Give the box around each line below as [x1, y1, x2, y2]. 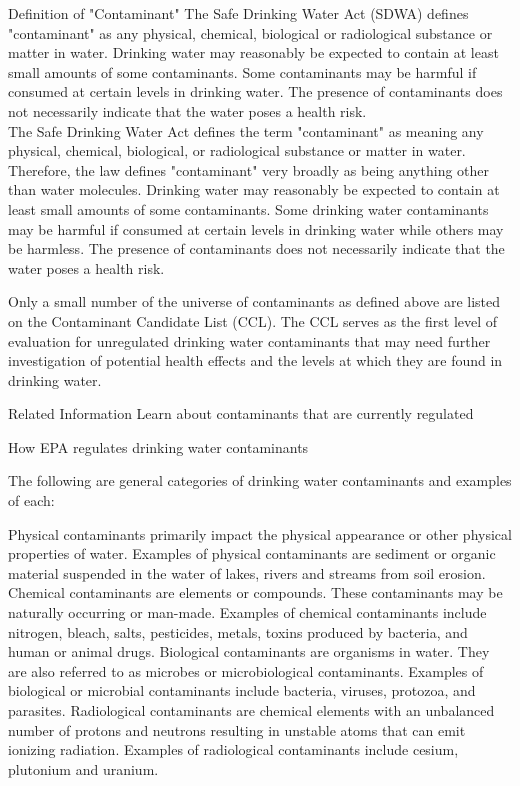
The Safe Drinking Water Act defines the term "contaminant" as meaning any [8, 120, 484, 141]
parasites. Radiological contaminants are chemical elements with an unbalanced [8, 700, 495, 720]
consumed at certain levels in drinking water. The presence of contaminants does [8, 81, 503, 102]
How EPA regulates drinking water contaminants [8, 436, 309, 457]
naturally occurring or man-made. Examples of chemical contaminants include [8, 602, 487, 623]
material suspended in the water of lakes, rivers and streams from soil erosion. [8, 562, 486, 583]
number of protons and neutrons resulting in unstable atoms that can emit [8, 719, 466, 740]
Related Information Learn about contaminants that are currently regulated [8, 403, 474, 424]
